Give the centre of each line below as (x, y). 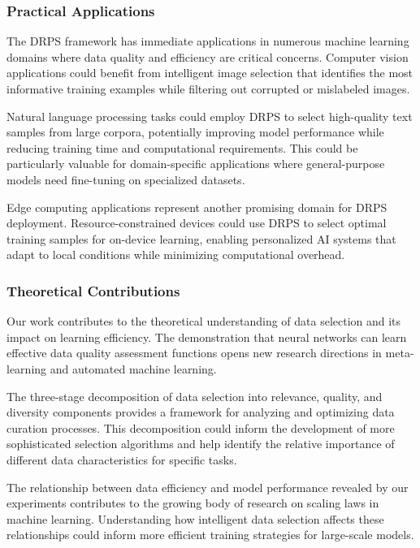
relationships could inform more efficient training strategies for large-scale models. (210, 535)
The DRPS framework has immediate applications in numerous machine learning (208, 41)
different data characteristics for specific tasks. (122, 459)
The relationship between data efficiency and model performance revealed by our (208, 487)
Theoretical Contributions (93, 290)
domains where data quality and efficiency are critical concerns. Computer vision (208, 56)
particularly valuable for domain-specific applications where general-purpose (196, 164)
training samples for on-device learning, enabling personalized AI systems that (201, 238)
